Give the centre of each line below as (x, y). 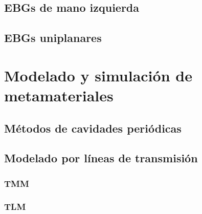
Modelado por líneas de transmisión (101, 158)
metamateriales (59, 95)
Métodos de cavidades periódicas (93, 128)
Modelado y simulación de (98, 75)
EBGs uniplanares (53, 38)
